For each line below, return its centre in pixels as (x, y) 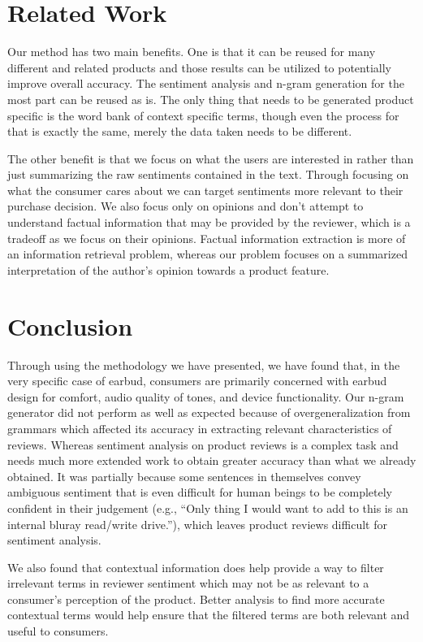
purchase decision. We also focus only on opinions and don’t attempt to (186, 206)
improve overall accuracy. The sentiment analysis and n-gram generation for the (206, 83)
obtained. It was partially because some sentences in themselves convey (184, 476)
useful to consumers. (58, 631)
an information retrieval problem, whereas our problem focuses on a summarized (207, 254)
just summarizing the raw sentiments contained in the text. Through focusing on (208, 174)
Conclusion (70, 325)
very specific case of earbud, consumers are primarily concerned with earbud (197, 381)
